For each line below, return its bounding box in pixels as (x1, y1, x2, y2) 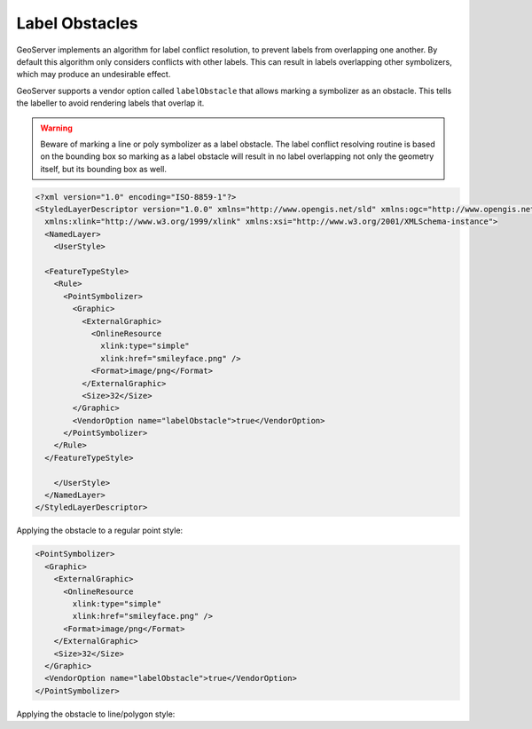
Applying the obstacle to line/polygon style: (16, 709, 176, 719)
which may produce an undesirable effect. (16, 69, 171, 80)
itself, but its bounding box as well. (40, 163, 168, 174)
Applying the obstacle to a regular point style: (16, 525, 184, 536)
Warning (40, 123, 73, 133)
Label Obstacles (16, 13, 138, 33)
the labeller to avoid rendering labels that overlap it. (16, 98, 205, 108)
